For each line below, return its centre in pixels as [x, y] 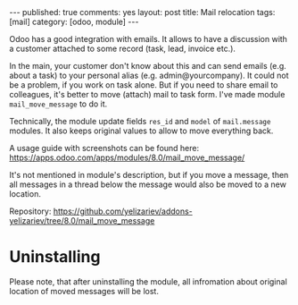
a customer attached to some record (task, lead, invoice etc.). [123, 48]
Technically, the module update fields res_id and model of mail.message [140, 121]
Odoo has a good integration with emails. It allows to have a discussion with [149, 39]
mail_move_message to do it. [58, 104]
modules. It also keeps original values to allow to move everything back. [141, 131]
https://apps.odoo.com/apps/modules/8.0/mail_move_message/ [127, 157]
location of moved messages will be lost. [84, 291]
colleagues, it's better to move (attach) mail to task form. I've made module [147, 94]
